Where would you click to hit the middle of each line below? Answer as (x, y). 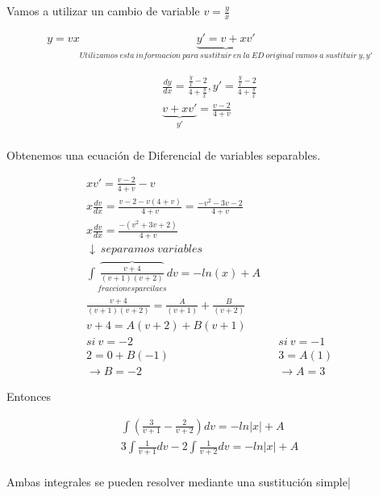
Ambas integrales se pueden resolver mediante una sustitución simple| (179, 481)
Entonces (29, 396)
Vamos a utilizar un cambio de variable (103, 10)
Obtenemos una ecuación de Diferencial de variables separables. (164, 154)
